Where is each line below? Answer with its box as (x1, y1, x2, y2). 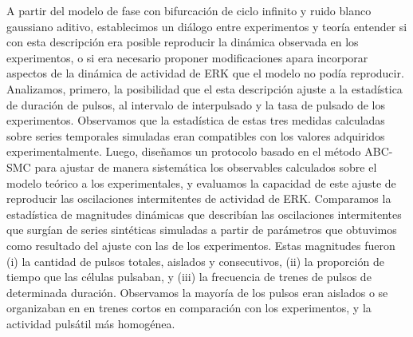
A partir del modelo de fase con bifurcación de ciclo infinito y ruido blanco (6, 2, 372, 18)
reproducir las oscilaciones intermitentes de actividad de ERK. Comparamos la (6, 190, 391, 207)
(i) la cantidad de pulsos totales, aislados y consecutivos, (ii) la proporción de (6, 252, 384, 269)
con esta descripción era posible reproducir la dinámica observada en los (6, 34, 359, 50)
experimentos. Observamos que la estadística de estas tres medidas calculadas (6, 112, 385, 129)
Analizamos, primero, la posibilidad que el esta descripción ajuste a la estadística (6, 80, 403, 97)
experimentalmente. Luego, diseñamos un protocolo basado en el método (6, 143, 361, 160)
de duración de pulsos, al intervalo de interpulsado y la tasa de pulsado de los (6, 96, 386, 113)
